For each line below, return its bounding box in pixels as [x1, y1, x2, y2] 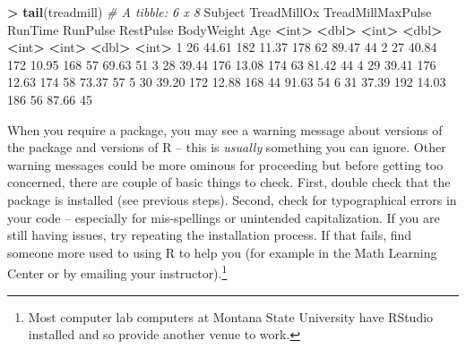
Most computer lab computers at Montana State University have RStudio [28, 307, 434, 326]
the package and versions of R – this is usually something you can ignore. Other [7, 138, 446, 157]
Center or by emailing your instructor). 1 [7, 261, 228, 282]
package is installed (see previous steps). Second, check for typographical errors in [7, 190, 457, 209]
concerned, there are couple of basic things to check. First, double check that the [7, 173, 451, 192]
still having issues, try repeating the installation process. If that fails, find [7, 226, 412, 244]
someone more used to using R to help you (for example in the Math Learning [7, 243, 437, 261]
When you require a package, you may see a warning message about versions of [7, 120, 443, 139]
